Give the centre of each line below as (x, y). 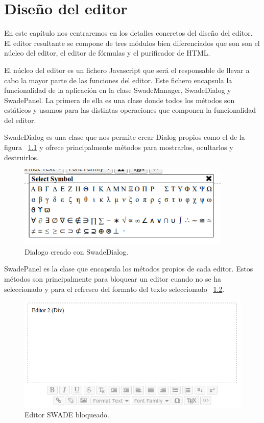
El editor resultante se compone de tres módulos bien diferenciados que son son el (132, 43)
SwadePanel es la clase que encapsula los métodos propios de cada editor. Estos (129, 269)
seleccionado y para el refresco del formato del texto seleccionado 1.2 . (114, 289)
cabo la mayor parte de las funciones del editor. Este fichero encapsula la (118, 80)
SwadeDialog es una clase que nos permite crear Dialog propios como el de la (125, 137)
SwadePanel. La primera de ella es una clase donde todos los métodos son (119, 100)
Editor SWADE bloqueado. (67, 415)
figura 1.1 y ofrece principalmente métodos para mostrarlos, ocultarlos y (119, 147)
